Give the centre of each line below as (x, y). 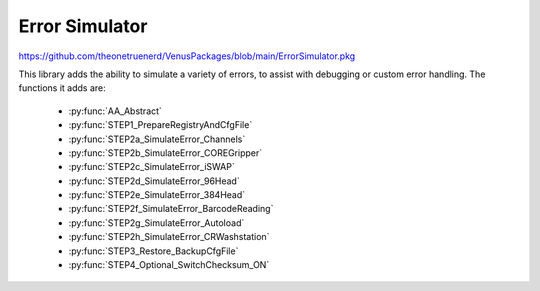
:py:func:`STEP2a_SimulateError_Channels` (157, 139)
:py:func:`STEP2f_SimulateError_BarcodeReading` (171, 209)
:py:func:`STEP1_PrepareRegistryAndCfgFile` (160, 125)
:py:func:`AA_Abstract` (115, 111)
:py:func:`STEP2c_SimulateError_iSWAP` (151, 167)
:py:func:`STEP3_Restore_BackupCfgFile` (153, 251)
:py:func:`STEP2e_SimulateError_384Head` (157, 195)
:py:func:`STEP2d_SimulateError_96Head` (154, 181)
